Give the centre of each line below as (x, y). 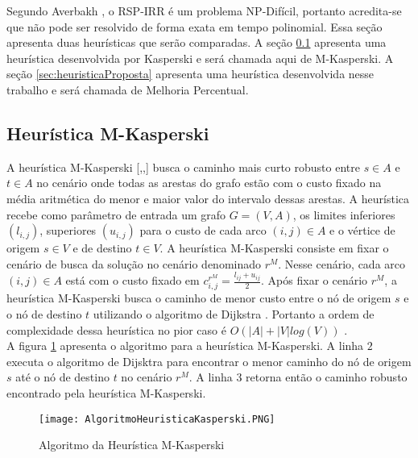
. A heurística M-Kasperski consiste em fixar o (274, 248)
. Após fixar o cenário (315, 280)
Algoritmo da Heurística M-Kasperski (132, 445)
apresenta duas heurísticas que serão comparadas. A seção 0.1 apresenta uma (197, 42)
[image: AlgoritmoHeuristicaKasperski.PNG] (157, 419)
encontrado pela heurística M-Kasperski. (106, 393)
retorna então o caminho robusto (327, 377)
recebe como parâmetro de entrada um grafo (116, 214)
